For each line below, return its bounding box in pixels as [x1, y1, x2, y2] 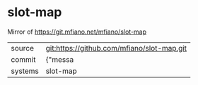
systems [11, 66, 39, 76]
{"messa [45, 54, 74, 64]
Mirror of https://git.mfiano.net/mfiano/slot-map [7, 27, 147, 36]
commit [11, 54, 36, 64]
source [11, 43, 34, 53]
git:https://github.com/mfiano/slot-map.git [45, 43, 187, 53]
